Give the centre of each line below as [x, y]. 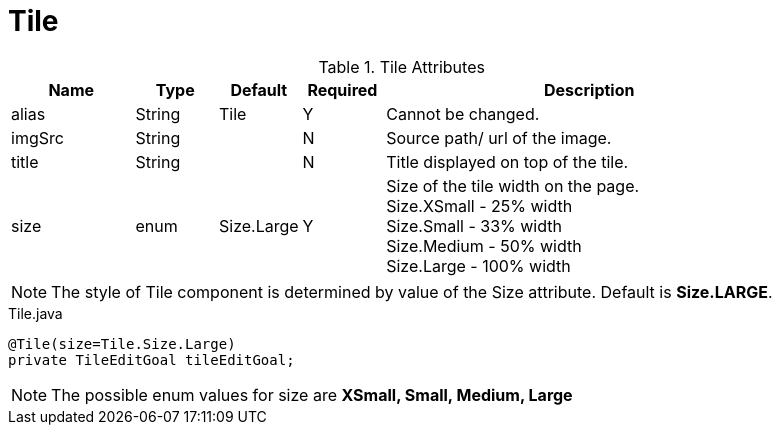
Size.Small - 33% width [474, 225]
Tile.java [35, 313]
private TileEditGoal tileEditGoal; [151, 359]
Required [342, 89]
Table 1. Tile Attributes [401, 66]
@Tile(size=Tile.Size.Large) [122, 343]
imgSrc [37, 137]
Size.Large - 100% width [478, 265]
